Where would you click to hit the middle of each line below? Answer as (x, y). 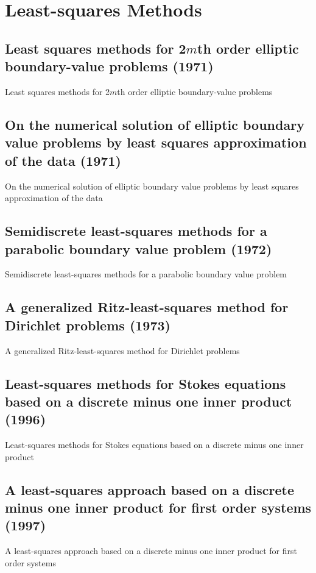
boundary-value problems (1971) (109, 66)
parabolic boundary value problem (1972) (139, 248)
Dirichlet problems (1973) (88, 325)
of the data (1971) (63, 160)
